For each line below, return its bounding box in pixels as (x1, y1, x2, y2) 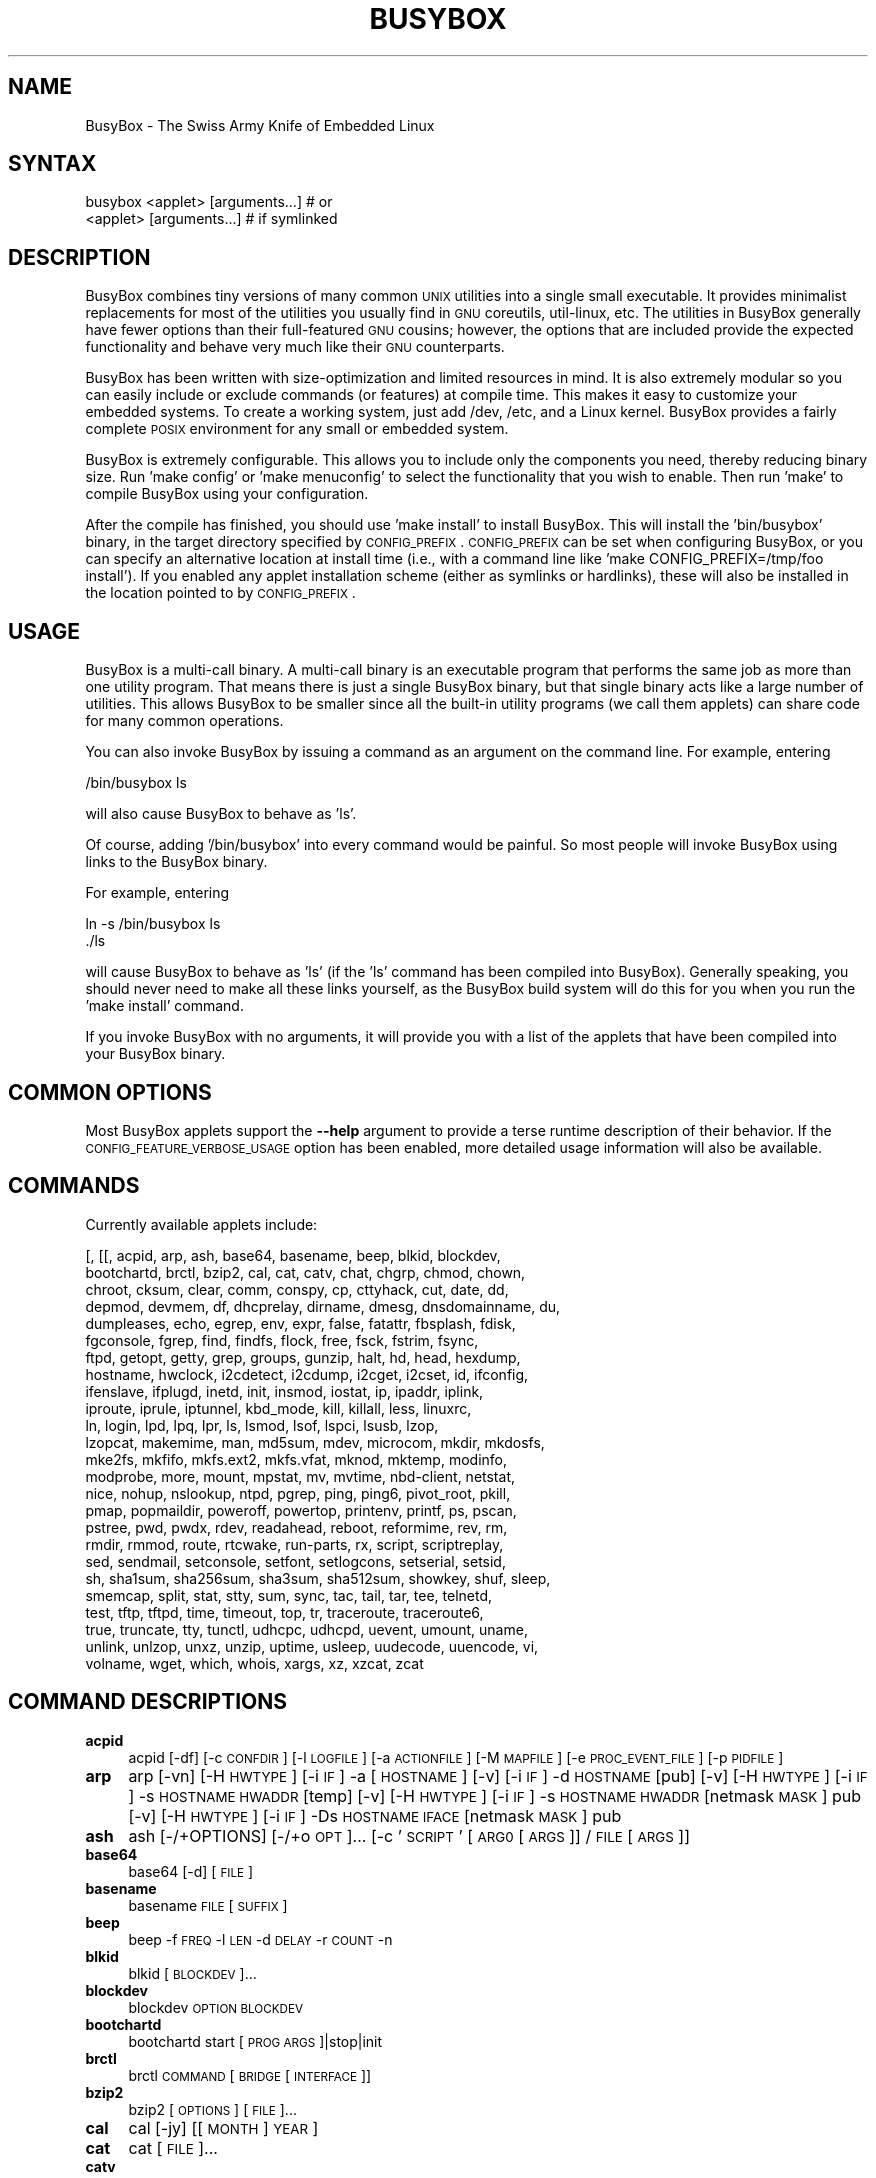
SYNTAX (8, 151, 97, 177)
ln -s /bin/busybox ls (85, 915, 221, 933)
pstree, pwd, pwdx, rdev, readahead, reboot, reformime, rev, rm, (85, 1518, 508, 1536)
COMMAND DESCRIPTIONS (8, 1689, 288, 1715)
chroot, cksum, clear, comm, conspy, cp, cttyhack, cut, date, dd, (85, 1280, 509, 1298)
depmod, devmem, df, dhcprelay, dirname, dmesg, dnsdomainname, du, (85, 1297, 561, 1315)
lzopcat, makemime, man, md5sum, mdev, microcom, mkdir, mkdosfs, (85, 1433, 545, 1451)
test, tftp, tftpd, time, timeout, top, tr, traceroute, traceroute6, (85, 1603, 484, 1621)
